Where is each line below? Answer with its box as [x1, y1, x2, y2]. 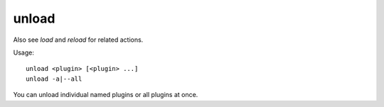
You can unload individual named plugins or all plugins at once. [13, 91, 198, 99]
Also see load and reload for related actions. [13, 35, 144, 44]
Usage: [13, 48, 35, 57]
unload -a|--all [26, 74, 82, 83]
